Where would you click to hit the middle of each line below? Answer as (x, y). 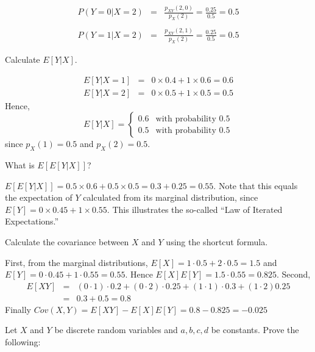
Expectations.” (32, 221)
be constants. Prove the (255, 330)
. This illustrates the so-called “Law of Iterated (195, 209)
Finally (18, 309)
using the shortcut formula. (217, 241)
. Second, (293, 274)
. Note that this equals (256, 185)
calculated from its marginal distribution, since (171, 197)
